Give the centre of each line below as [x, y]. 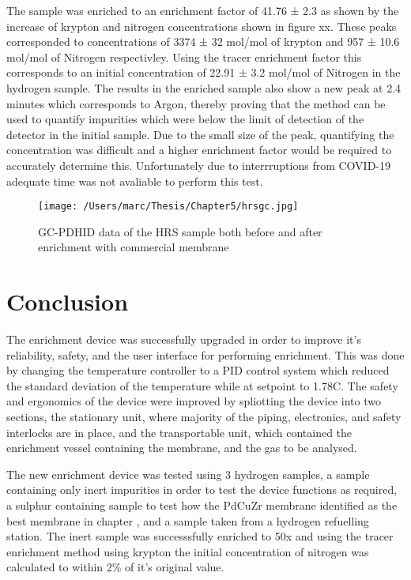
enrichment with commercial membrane [134, 247]
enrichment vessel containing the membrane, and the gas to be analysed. [182, 448]
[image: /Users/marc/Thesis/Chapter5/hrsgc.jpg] [168, 207]
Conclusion [68, 301]
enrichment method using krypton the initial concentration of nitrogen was [188, 551]
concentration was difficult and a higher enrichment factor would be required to [199, 150]
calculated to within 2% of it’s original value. [115, 567]
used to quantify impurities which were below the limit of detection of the [185, 119]
